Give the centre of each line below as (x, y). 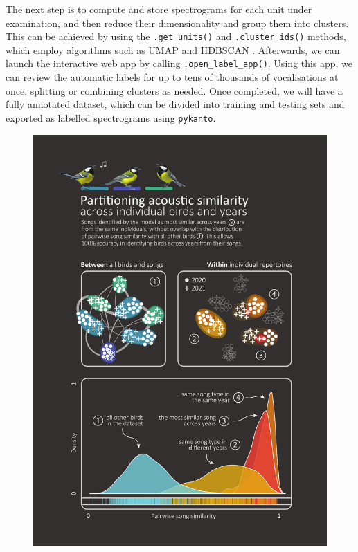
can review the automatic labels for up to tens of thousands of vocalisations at (172, 77)
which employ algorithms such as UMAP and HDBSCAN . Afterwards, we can (173, 49)
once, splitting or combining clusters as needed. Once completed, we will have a (174, 90)
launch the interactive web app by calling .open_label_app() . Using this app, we (179, 63)
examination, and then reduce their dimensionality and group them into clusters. (177, 22)
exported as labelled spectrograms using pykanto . (111, 117)
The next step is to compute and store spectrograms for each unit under (159, 9)
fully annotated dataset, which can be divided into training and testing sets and (175, 104)
